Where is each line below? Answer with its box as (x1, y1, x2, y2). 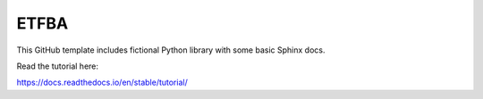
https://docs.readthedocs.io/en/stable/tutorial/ (16, 77, 188, 88)
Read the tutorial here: (16, 61, 98, 71)
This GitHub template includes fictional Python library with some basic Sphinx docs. (16, 45, 326, 55)
